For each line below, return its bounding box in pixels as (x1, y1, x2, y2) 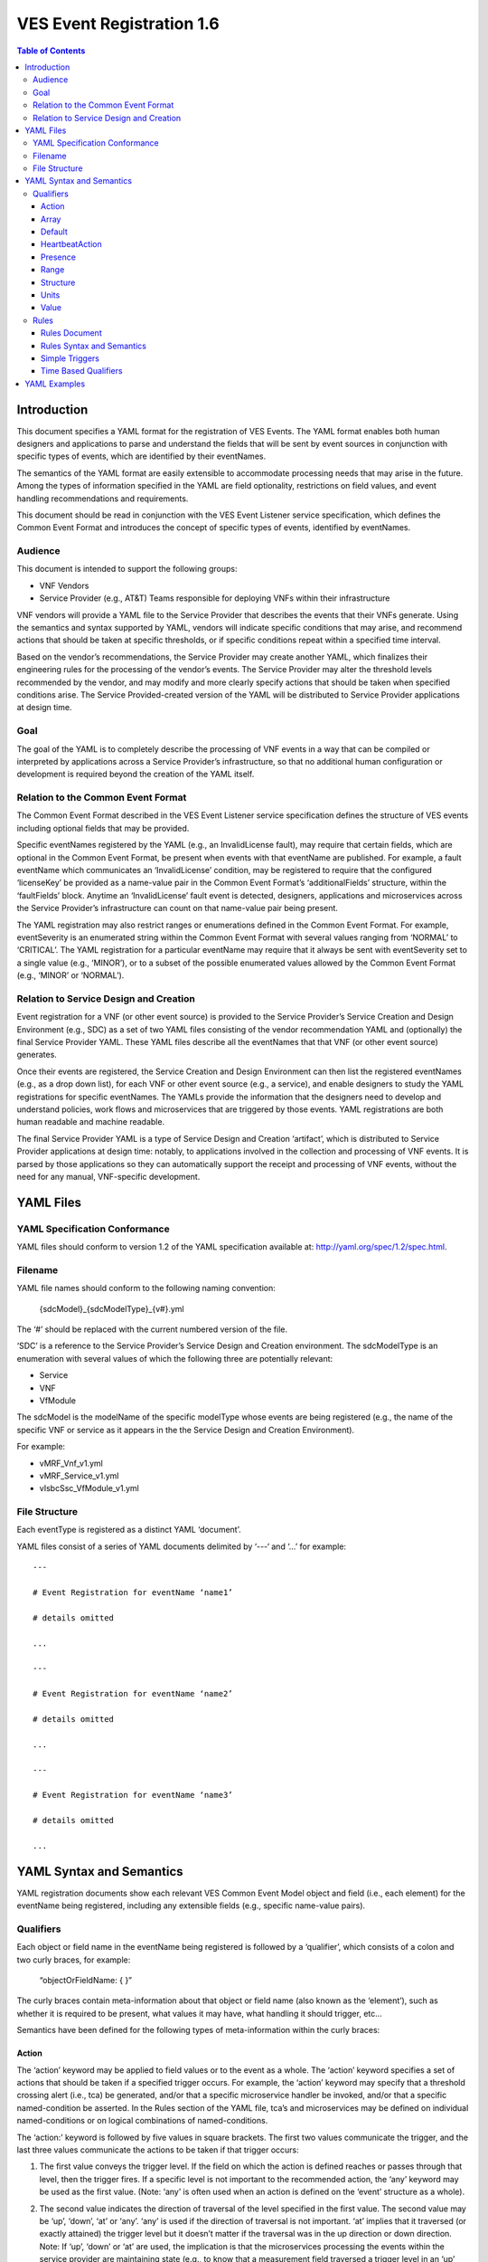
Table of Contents (16, 45, 86, 56)
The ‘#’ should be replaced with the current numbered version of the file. (16, 1324, 288, 1335)
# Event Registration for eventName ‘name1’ (33, 1588, 234, 1598)
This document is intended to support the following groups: (16, 564, 238, 575)
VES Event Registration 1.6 (16, 14, 221, 33)
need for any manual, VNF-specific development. (16, 1171, 201, 1182)
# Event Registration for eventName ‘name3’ (33, 1790, 234, 1801)
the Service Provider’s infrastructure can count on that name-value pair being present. (16, 903, 339, 914)
